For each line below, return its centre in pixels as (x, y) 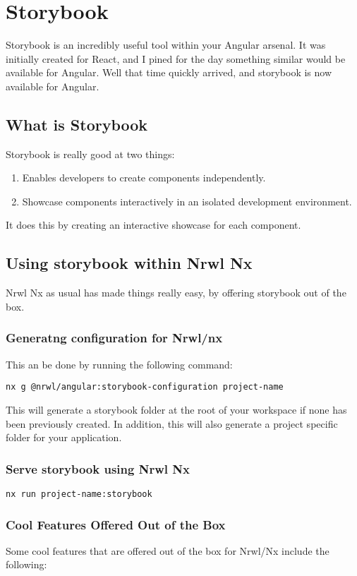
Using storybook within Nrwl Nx (129, 263)
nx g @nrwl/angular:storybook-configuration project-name (145, 387)
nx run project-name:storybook (79, 494)
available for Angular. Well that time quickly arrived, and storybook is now (169, 72)
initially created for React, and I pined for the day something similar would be (176, 58)
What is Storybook (77, 124)
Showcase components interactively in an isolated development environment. (187, 201)
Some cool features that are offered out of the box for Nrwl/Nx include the (168, 550)
